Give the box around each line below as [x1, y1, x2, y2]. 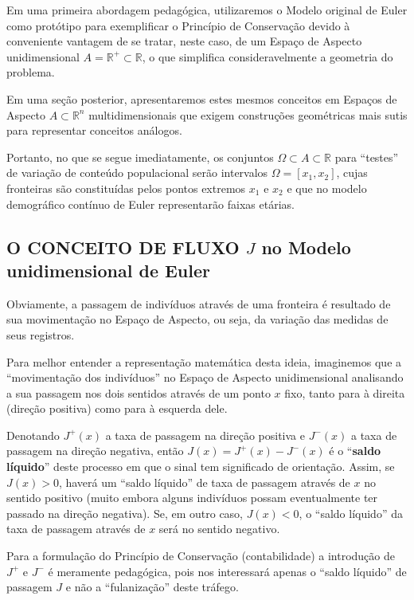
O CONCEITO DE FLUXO [6, 234, 240, 259]
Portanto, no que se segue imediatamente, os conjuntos [6, 148, 274, 165]
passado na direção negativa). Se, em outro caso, [6, 504, 244, 521]
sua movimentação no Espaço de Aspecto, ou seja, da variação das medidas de [6, 311, 389, 327]
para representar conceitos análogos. [6, 122, 182, 139]
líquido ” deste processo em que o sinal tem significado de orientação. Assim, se [6, 458, 395, 475]
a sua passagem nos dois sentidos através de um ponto [6, 384, 271, 401]
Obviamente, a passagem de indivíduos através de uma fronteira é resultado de [6, 295, 391, 312]
